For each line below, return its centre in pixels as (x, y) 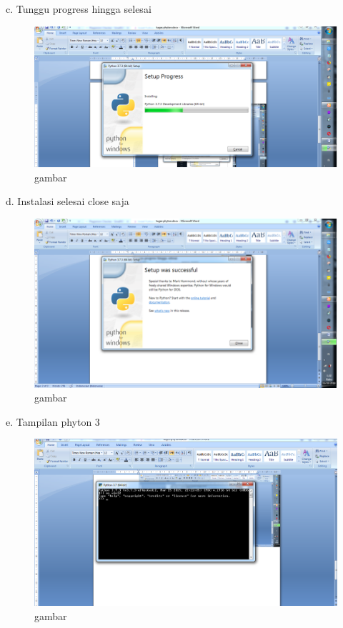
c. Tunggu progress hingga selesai (79, 9)
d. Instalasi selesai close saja (68, 201)
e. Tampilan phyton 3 (53, 421)
